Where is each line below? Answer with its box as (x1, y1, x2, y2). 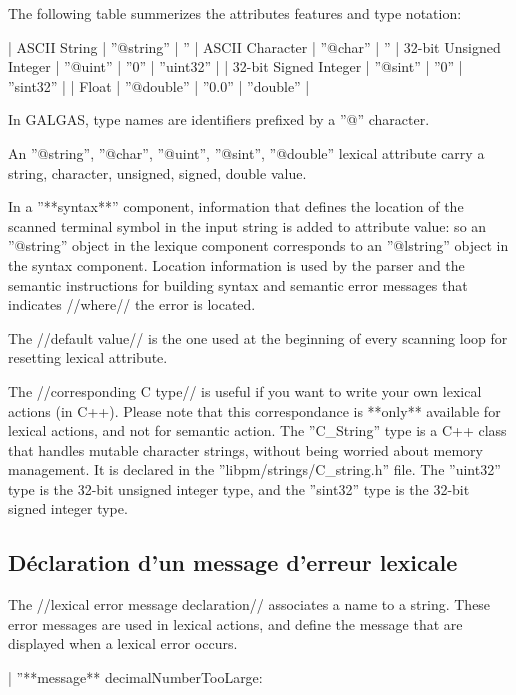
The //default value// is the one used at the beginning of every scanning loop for (8, 327, 508, 348)
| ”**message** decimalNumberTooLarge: (8, 667, 263, 688)
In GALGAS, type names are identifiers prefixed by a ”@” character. (8, 109, 430, 130)
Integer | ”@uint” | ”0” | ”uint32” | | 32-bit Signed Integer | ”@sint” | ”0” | (8, 56, 463, 77)
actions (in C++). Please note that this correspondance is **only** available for (8, 400, 501, 421)
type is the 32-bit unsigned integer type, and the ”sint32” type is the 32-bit (8, 478, 470, 499)
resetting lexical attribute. (8, 347, 168, 368)
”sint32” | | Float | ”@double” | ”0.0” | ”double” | (8, 75, 310, 96)
